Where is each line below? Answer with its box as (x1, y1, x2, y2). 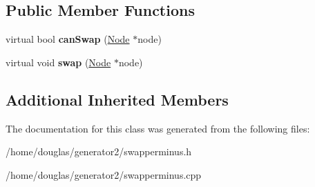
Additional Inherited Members (6, 88, 229, 110)
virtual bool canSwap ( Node (6, 32, 130, 46)
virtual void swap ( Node (6, 55, 111, 69)
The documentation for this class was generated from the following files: (6, 121, 310, 135)
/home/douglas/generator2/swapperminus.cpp (6, 167, 202, 181)
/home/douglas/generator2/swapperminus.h (6, 144, 192, 159)
